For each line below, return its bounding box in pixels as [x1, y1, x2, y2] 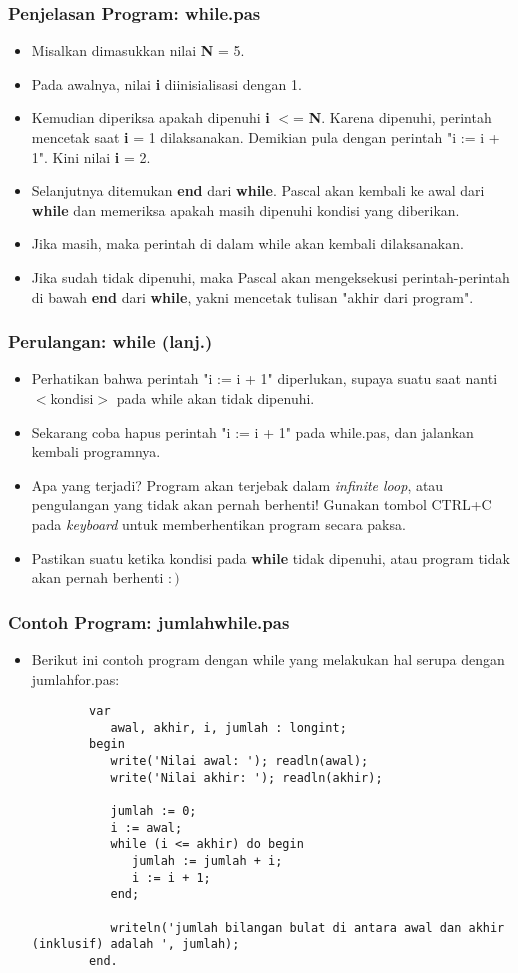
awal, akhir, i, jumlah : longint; [110, 720, 347, 735]
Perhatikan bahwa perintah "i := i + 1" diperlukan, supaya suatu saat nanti [31, 368, 498, 389]
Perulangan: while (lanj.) [8, 329, 213, 354]
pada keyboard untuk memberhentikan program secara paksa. [31, 513, 406, 534]
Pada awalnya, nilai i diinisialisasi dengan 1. [31, 73, 302, 94]
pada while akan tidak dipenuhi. [116, 387, 315, 408]
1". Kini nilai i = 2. [31, 146, 151, 167]
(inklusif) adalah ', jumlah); [31, 937, 240, 952]
